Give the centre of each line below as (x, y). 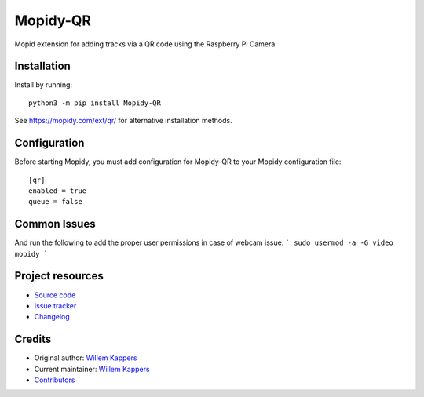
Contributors (55, 380)
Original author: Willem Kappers (86, 358)
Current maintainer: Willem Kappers (92, 369)
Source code (55, 295)
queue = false (55, 202)
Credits (33, 339)
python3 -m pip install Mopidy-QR (95, 103)
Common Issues (55, 224)
